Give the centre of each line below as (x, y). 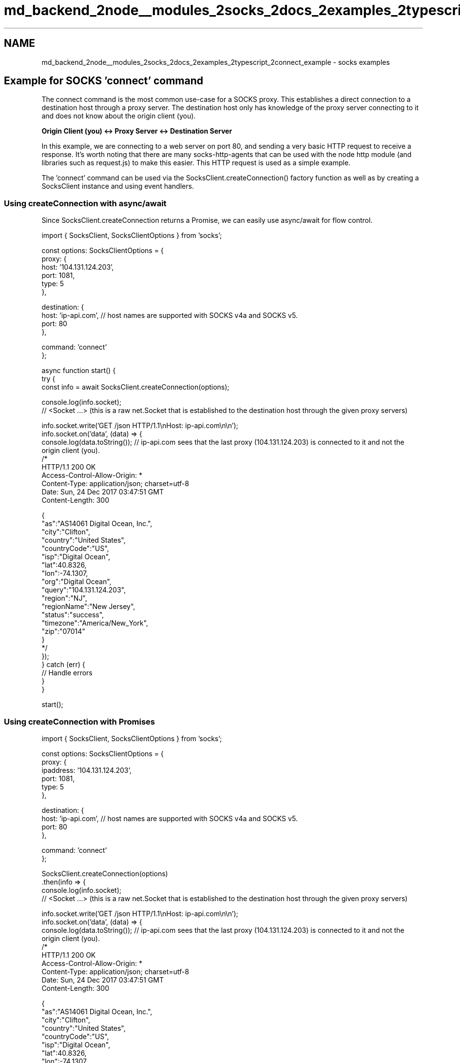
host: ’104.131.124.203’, (78, 267)
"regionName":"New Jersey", (88, 607)
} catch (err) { (63, 665)
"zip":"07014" (63, 631)
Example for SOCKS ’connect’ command (104, 81)
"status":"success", (73, 615)
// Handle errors (67, 673)
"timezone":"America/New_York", (95, 623)
